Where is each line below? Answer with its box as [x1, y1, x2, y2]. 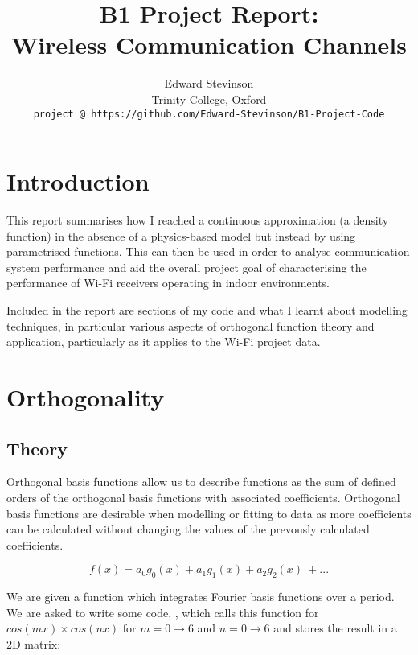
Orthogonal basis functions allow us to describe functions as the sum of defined [6, 473, 396, 490]
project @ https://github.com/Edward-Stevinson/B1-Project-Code [33, 108, 385, 120]
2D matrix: [6, 635, 61, 652]
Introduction [6, 165, 150, 198]
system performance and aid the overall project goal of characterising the [6, 258, 367, 275]
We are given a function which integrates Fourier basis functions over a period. [6, 588, 395, 605]
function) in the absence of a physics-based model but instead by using [6, 227, 356, 244]
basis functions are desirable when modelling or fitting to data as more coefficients [6, 505, 412, 521]
